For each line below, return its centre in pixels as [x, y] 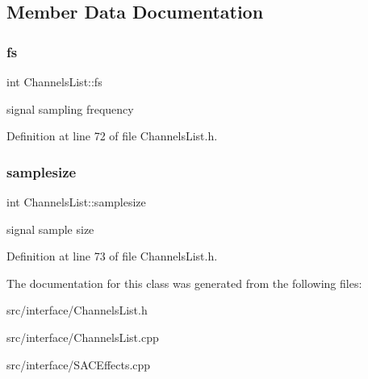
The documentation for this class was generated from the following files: [184, 283]
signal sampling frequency [70, 108]
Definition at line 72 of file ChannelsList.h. [112, 136]
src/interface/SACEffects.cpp [79, 364]
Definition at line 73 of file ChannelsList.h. [112, 256]
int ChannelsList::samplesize [76, 202]
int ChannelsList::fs [54, 81]
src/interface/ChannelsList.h [77, 310]
